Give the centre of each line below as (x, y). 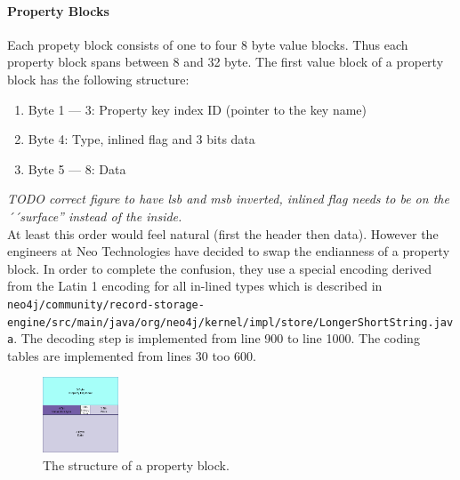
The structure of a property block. (136, 464)
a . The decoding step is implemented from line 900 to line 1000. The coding (214, 338)
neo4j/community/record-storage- (106, 304)
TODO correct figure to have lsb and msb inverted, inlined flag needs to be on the (228, 199)
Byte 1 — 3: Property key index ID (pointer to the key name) (198, 109)
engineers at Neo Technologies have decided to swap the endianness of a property (229, 251)
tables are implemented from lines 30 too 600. (132, 355)
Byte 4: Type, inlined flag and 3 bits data (141, 139)
